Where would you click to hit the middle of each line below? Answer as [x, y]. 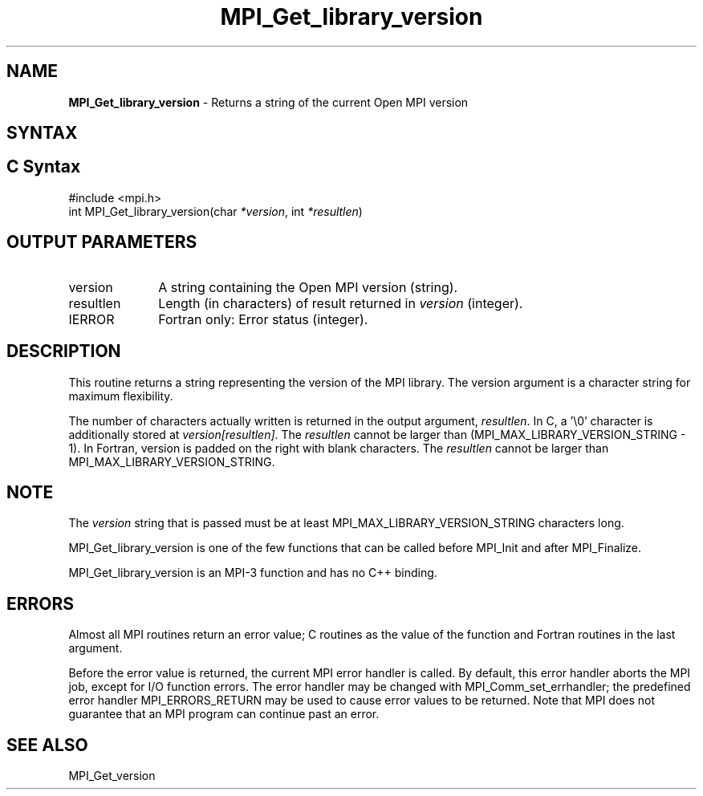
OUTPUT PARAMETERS [102, 242]
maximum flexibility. [121, 396]
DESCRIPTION [64, 351]
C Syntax [44, 167]
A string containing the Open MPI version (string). [308, 287]
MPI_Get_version [112, 776]
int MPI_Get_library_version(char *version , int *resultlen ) [215, 211]
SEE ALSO [47, 745]
